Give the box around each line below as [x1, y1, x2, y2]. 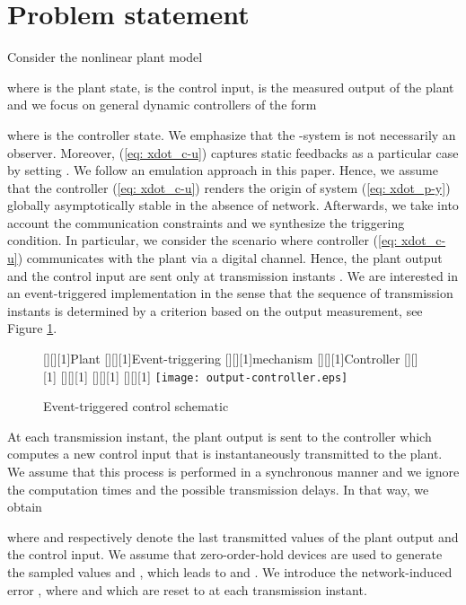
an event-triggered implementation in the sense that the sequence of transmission [7, 284, 453, 302]
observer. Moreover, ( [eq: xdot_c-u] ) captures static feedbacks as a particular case [7, 143, 459, 162]
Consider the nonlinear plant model [7, 48, 203, 66]
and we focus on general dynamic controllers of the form [7, 95, 317, 114]
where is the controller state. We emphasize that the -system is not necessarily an [7, 125, 456, 144]
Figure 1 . [7, 319, 57, 338]
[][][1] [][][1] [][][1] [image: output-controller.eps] [60, 366, 348, 385]
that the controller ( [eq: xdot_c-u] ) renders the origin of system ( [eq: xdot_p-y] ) [7, 178, 451, 197]
